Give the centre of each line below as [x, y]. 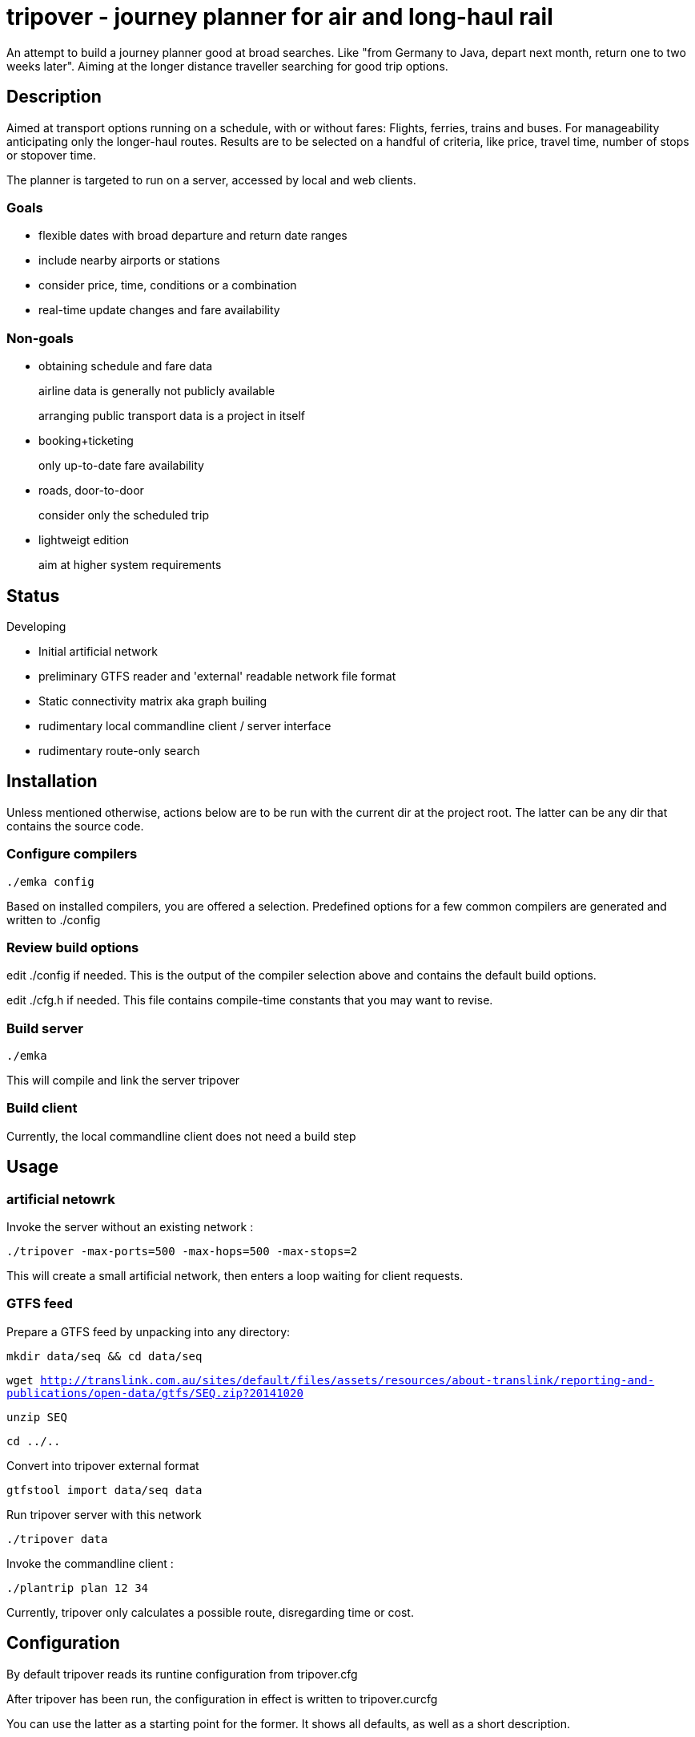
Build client [42, 1108]
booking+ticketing [86, 441]
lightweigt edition [84, 540]
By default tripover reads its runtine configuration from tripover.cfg [182, 1674]
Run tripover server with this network [104, 1514]
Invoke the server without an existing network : [130, 1227]
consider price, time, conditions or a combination [168, 285]
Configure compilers [72, 854]
